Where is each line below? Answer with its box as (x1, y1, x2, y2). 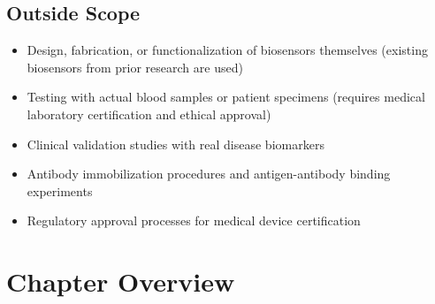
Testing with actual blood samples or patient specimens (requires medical (27, 87, 425, 106)
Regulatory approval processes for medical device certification (27, 211, 361, 230)
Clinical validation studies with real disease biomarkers (27, 134, 324, 153)
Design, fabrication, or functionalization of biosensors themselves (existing (27, 41, 428, 59)
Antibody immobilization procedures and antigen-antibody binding (27, 164, 391, 183)
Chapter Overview (6, 263, 235, 300)
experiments (27, 181, 93, 200)
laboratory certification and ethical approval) (27, 104, 271, 123)
